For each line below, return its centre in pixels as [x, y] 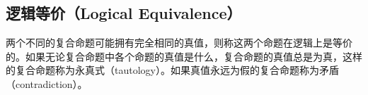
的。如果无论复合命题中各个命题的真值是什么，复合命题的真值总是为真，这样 [184, 56]
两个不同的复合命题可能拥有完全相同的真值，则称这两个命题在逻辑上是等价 [179, 43]
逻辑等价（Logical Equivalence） [124, 13]
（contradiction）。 [47, 83]
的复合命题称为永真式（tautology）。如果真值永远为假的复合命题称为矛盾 [172, 70]
